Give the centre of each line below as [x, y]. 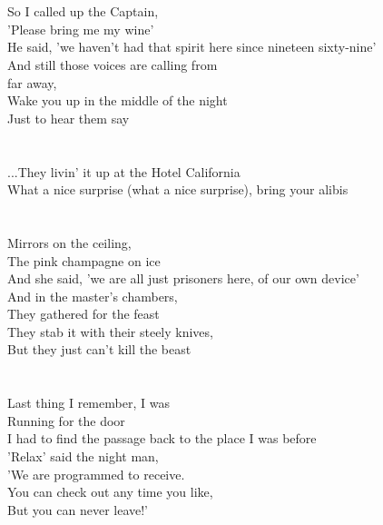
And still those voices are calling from [113, 64]
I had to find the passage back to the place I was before [162, 438]
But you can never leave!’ [78, 509]
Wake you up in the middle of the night [118, 100]
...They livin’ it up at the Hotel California [124, 171]
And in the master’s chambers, [93, 296]
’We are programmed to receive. [96, 474]
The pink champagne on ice [84, 260]
